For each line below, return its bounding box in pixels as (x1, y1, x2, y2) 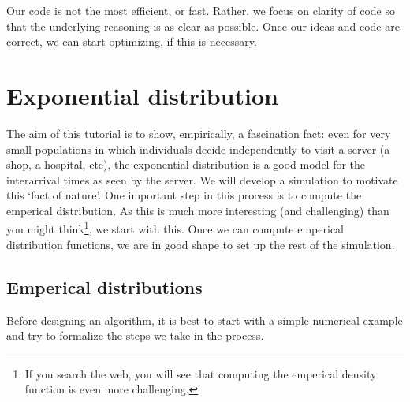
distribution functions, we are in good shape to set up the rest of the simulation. (6, 236, 395, 252)
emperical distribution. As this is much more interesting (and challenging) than (6, 202, 389, 218)
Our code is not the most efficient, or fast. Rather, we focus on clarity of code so (6, 2, 396, 18)
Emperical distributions (6, 274, 203, 299)
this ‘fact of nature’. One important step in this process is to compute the (6, 187, 362, 203)
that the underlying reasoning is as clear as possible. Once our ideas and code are (6, 17, 400, 34)
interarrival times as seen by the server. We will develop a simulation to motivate (6, 171, 398, 188)
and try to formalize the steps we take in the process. (6, 327, 264, 344)
